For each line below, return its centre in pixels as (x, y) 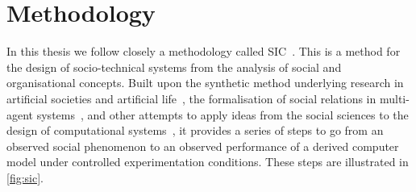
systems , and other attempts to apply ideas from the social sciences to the (223, 114)
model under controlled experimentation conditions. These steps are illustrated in (208, 162)
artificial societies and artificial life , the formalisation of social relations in (191, 98)
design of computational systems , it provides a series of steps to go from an (195, 130)
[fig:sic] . (25, 177)
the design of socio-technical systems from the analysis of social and (174, 67)
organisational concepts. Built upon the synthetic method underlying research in (205, 83)
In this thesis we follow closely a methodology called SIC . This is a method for (204, 51)
